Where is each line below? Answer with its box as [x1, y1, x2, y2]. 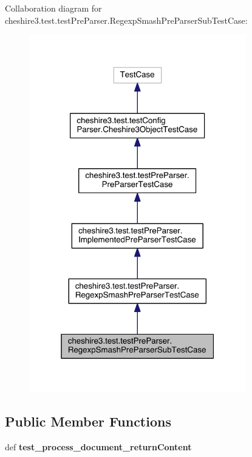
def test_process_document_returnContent [5, 441, 192, 453]
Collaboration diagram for [5, 2, 102, 14]
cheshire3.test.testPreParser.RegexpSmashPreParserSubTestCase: [5, 13, 248, 26]
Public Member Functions [5, 412, 171, 431]
